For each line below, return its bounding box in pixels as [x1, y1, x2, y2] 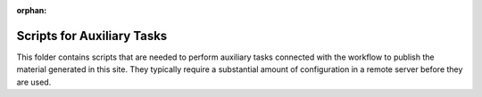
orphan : [16, 5, 47, 15]
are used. [16, 77, 52, 87]
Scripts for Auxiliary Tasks [16, 28, 168, 44]
